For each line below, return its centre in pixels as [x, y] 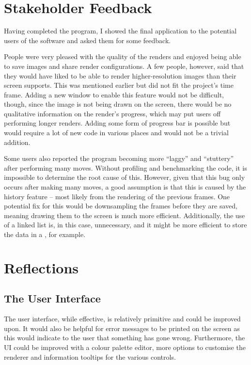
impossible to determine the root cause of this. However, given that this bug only [125, 177]
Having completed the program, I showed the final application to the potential [120, 31]
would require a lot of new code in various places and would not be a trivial [116, 133]
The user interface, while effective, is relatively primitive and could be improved [122, 319]
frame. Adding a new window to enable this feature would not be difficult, [114, 94]
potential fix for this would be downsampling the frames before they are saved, [121, 206]
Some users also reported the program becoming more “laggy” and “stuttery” [119, 158]
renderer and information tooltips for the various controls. [90, 357]
